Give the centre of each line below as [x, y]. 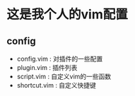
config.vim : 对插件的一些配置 [60, 59]
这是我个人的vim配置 [67, 14]
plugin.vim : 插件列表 [47, 67]
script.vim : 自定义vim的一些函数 [64, 76]
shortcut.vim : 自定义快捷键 [57, 85]
